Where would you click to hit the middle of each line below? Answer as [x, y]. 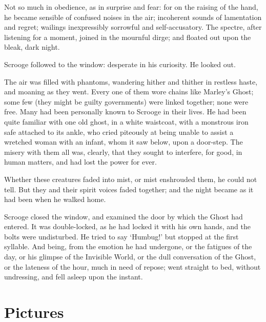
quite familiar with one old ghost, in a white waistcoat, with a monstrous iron [126, 121]
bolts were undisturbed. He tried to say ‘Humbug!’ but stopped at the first [121, 236]
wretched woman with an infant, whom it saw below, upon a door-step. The [124, 142]
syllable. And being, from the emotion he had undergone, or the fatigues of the [128, 246]
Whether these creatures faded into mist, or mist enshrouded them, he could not [131, 179]
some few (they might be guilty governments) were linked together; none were [126, 101]
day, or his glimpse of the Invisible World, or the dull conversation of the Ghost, [130, 257]
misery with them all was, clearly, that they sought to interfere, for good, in [123, 152]
